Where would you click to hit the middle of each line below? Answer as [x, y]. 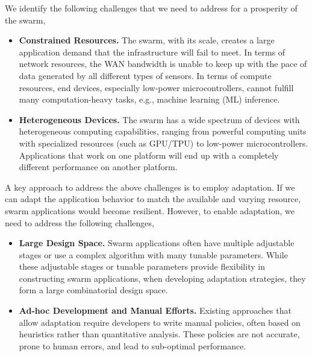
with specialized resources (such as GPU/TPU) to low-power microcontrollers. [164, 143]
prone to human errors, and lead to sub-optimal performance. [133, 345]
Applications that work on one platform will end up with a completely [149, 155]
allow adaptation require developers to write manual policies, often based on [160, 322]
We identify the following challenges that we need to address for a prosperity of [151, 8]
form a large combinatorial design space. [93, 290]
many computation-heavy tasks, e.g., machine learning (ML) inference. [149, 99]
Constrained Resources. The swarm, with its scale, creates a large [147, 40]
